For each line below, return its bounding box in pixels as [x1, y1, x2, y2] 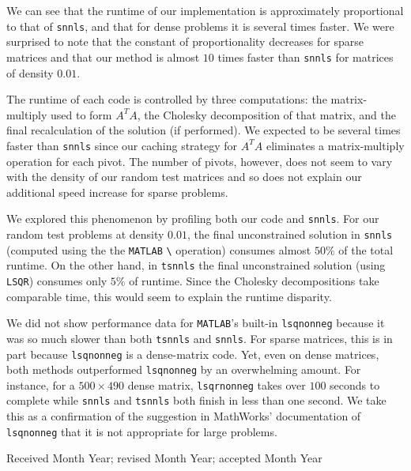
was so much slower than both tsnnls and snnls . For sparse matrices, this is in [6, 330, 393, 346]
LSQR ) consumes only [6, 272, 107, 288]
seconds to [330, 376, 380, 393]
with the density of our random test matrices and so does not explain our [6, 168, 362, 185]
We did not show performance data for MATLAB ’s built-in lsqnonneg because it [6, 315, 385, 331]
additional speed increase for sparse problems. [6, 183, 228, 200]
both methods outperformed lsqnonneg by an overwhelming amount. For [6, 361, 361, 378]
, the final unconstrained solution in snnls [187, 225, 393, 242]
